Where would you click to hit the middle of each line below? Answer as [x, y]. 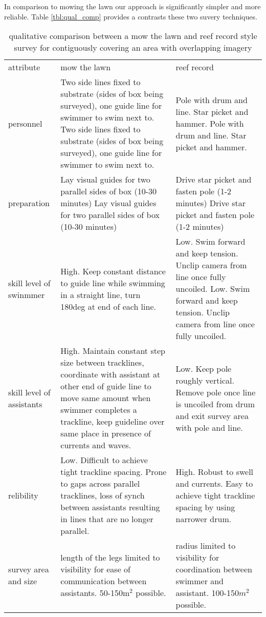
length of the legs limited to [110, 558]
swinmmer [27, 294]
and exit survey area [212, 415]
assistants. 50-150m [95, 593]
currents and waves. [96, 445]
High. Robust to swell [215, 472]
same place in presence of [106, 433]
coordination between [214, 569]
